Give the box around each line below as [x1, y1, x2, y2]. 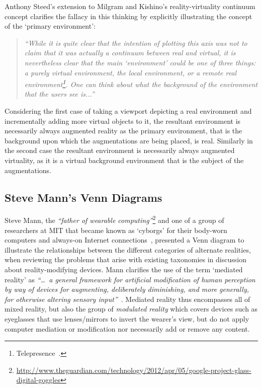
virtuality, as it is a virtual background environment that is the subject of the [5, 154, 244, 165]
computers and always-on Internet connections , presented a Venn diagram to [5, 235, 244, 245]
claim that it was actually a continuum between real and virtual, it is [24, 47, 236, 58]
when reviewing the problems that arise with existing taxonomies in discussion [5, 254, 246, 265]
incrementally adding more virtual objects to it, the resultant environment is [5, 115, 241, 126]
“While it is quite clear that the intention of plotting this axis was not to [24, 37, 247, 48]
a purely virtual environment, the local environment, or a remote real [24, 67, 237, 77]
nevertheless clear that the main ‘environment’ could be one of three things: [24, 57, 256, 67]
